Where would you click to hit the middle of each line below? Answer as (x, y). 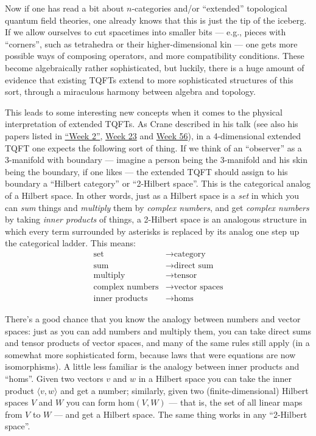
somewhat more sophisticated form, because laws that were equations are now (150, 354)
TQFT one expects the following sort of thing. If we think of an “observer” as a (153, 147)
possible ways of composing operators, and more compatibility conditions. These (155, 56)
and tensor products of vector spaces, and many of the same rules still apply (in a (157, 343)
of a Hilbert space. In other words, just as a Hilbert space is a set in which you (152, 195)
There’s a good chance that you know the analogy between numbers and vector (153, 319)
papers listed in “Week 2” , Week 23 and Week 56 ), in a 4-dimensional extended (153, 135)
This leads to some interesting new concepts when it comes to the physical (144, 112)
